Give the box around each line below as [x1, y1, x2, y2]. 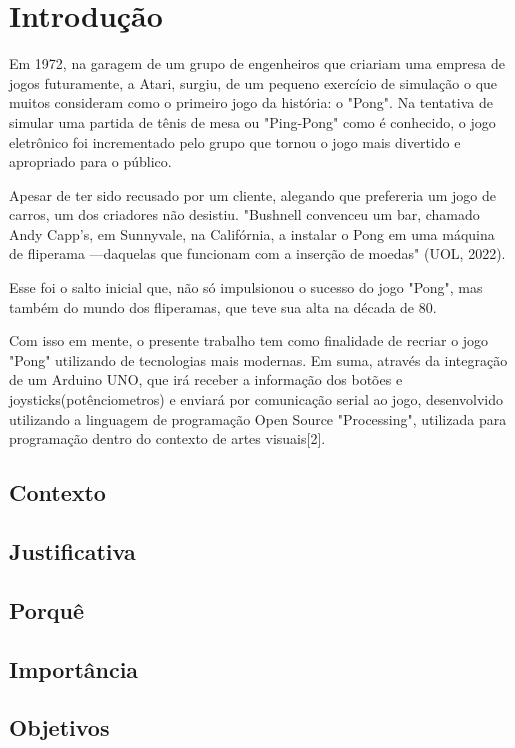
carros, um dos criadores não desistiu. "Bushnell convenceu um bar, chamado [9, 204, 480, 225]
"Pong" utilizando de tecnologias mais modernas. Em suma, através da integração [9, 349, 508, 370]
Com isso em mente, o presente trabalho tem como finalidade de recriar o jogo [9, 330, 489, 351]
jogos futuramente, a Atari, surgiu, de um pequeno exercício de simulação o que [9, 72, 498, 93]
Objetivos [9, 712, 110, 743]
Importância [9, 653, 139, 684]
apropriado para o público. [9, 151, 172, 172]
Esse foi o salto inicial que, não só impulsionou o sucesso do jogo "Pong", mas [9, 277, 483, 298]
